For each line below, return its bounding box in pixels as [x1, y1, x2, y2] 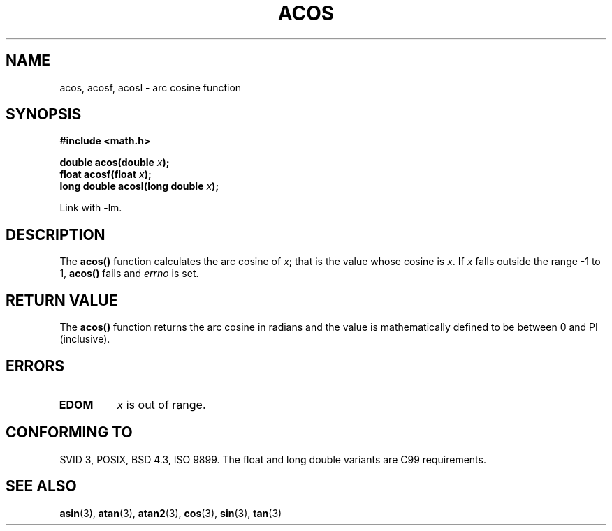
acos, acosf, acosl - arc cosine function [59, 81, 242, 94]
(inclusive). [59, 333, 110, 345]
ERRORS [6, 357, 65, 375]
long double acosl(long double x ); [59, 180, 219, 193]
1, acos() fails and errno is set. [59, 267, 199, 280]
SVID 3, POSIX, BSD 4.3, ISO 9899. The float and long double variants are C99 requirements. [59, 453, 486, 465]
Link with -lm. [59, 202, 122, 214]
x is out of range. [117, 397, 206, 412]
